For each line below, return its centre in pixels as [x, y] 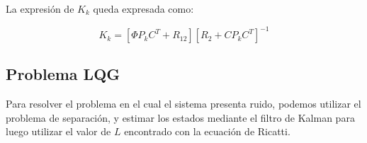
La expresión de [40, 8]
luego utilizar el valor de [58, 131]
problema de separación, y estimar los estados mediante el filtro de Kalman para [180, 117]
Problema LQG [63, 74]
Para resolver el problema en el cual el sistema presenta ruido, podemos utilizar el [183, 104]
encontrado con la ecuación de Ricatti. [207, 131]
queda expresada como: [143, 8]
